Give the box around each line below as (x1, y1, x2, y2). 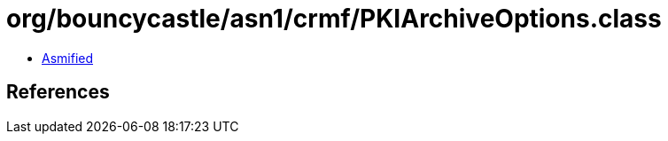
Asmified (42, 50, 94, 66)
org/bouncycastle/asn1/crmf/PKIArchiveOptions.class (6, 4, 662, 34)
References (6, 81, 110, 104)
